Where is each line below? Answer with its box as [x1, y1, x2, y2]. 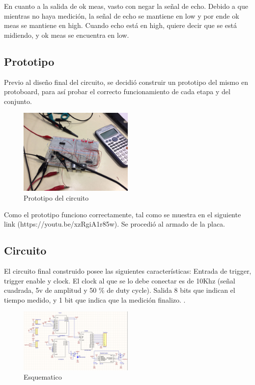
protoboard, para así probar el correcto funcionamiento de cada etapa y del [4, 86, 230, 97]
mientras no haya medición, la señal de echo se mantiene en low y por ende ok [4, 10, 239, 21]
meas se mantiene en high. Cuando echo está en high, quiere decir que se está [4, 20, 237, 30]
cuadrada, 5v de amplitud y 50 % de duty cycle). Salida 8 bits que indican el [4, 285, 235, 295]
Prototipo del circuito [24, 192, 89, 203]
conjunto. [4, 96, 32, 106]
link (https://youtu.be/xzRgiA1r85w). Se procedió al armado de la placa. [4, 219, 225, 229]
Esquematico [24, 372, 62, 382]
